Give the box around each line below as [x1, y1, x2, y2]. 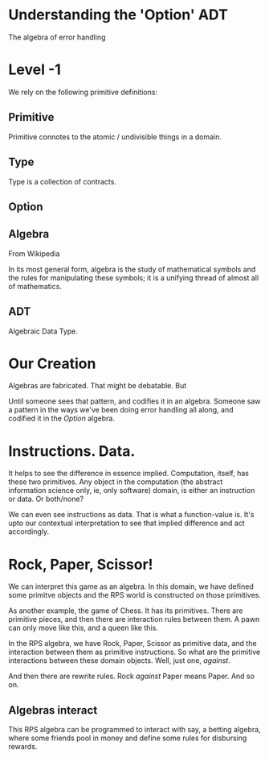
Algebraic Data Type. [8, 326, 79, 336]
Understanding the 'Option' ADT [8, 6, 229, 24]
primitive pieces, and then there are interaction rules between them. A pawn [8, 615, 260, 624]
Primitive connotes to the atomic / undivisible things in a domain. [8, 131, 222, 142]
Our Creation [8, 354, 96, 372]
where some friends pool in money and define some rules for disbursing [8, 733, 247, 743]
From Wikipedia [8, 248, 60, 259]
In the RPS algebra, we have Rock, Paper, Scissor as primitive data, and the [8, 639, 257, 648]
